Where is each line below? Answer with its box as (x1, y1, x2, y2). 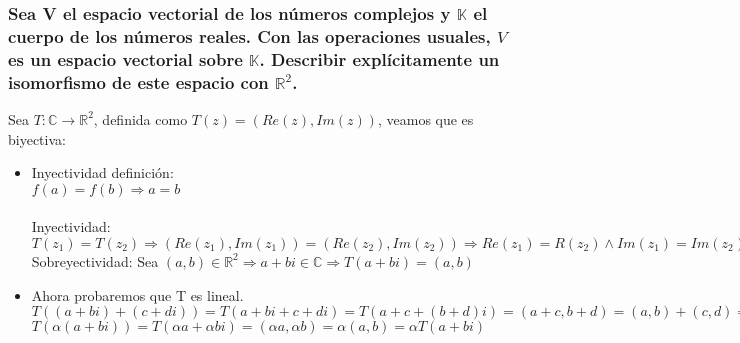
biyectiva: (8, 128, 66, 149)
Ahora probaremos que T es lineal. (31, 284, 244, 305)
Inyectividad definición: (31, 162, 174, 183)
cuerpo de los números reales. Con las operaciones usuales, (8, 23, 491, 48)
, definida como (93, 108, 188, 129)
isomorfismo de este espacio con (8, 69, 269, 94)
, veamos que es (377, 108, 474, 129)
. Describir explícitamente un (259, 46, 500, 71)
